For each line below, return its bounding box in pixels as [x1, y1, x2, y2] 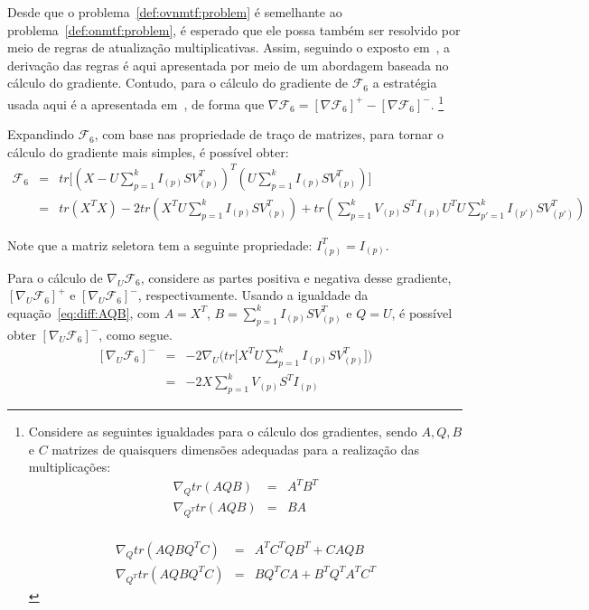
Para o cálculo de [7, 267, 103, 286]
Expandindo [7, 125, 74, 144]
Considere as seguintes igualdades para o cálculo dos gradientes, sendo [28, 421, 417, 440]
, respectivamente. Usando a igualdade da [137, 286, 369, 305]
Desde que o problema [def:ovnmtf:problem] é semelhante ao [7, 3, 342, 21]
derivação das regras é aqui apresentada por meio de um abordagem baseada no [7, 55, 449, 74]
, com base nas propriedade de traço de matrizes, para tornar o [94, 125, 444, 144]
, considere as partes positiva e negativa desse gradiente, [140, 267, 452, 286]
